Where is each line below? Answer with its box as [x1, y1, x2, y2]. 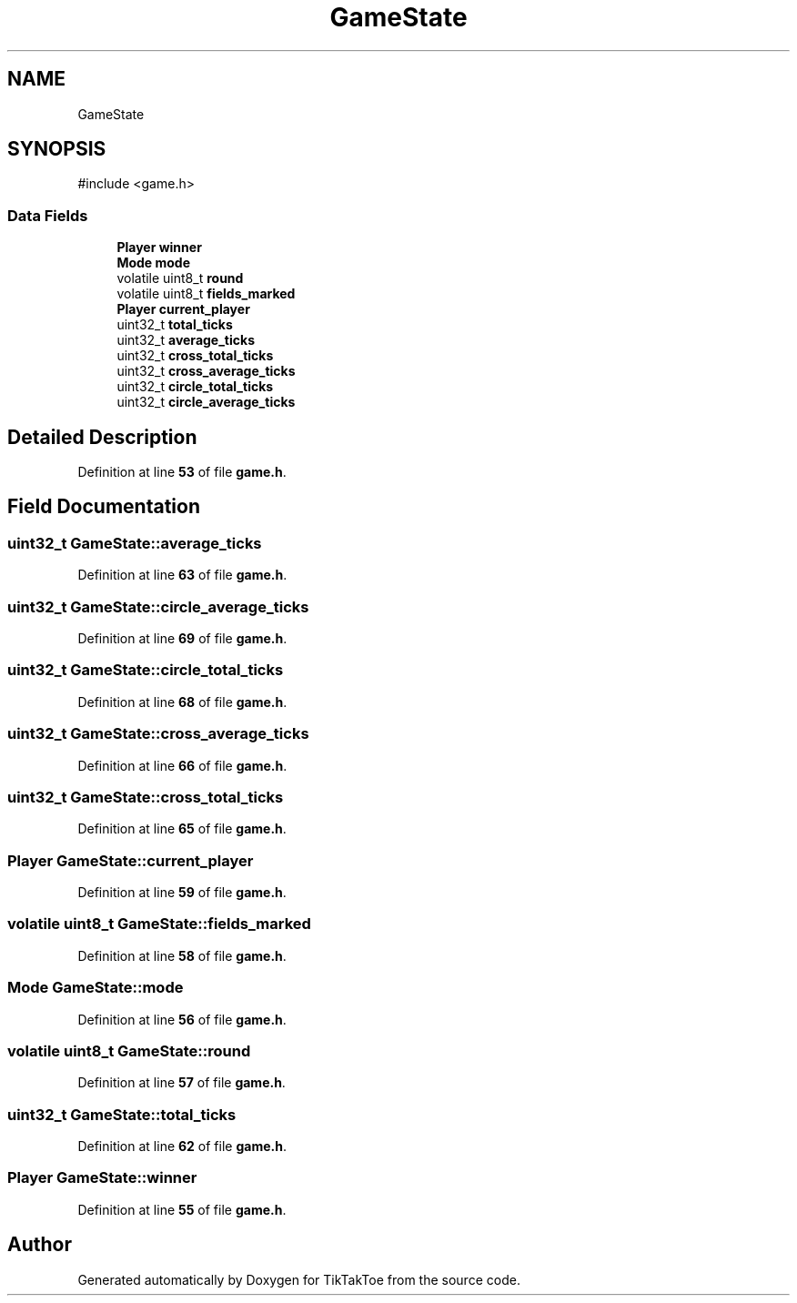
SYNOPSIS [7, 137, 106, 161]
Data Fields [7, 206, 88, 225]
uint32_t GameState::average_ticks [7, 533, 262, 552]
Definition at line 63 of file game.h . [77, 567, 288, 583]
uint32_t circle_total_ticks [116, 379, 274, 395]
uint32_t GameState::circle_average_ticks [7, 597, 309, 616]
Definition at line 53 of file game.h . [77, 464, 287, 480]
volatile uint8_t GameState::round [7, 1041, 251, 1060]
